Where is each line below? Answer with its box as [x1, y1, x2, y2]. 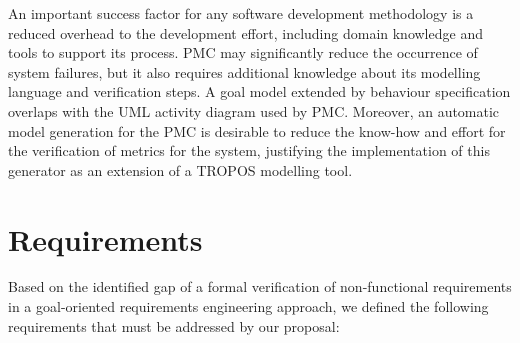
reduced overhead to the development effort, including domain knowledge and [8, 22, 483, 43]
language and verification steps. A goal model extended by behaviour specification [8, 81, 511, 102]
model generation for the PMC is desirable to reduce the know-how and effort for [8, 120, 506, 141]
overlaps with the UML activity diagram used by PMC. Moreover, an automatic [8, 100, 500, 121]
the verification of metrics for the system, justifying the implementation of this [8, 140, 490, 161]
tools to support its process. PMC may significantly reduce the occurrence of [8, 42, 478, 63]
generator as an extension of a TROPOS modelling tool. [8, 159, 353, 180]
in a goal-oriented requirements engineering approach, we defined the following [8, 296, 489, 317]
